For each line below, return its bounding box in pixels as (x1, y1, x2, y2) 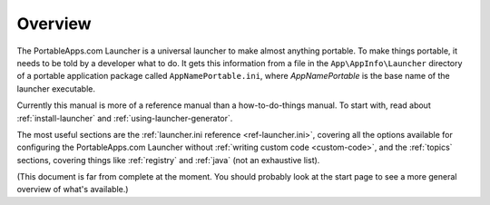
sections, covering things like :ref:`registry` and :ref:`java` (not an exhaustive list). (16, 154, 320, 165)
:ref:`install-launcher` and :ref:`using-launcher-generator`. (16, 112, 233, 123)
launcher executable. (16, 83, 95, 94)
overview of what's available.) (16, 184, 129, 195)
